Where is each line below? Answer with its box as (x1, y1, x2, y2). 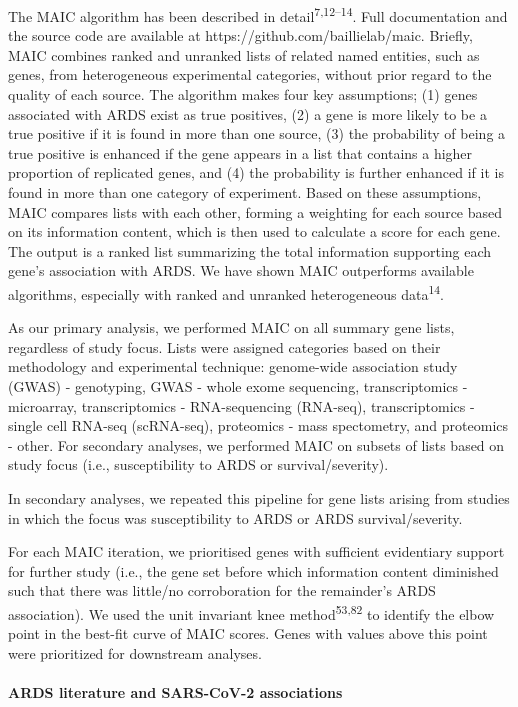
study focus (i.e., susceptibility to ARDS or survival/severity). (8, 454, 389, 475)
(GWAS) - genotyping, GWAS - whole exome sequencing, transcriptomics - (8, 376, 468, 396)
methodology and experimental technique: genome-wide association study (8, 356, 458, 377)
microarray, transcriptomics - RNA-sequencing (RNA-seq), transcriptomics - (8, 395, 475, 416)
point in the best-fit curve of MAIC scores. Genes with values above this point (8, 623, 488, 644)
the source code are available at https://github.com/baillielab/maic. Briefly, (8, 25, 473, 46)
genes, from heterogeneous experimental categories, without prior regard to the (8, 64, 492, 85)
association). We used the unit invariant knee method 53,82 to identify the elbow (8, 600, 495, 624)
